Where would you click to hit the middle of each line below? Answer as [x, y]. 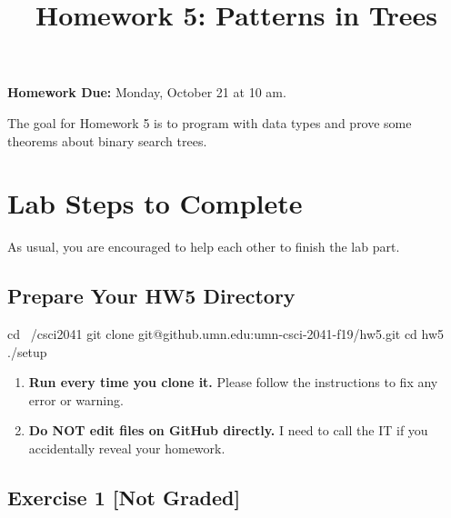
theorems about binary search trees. [107, 140]
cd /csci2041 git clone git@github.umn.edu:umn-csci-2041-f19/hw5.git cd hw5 [226, 334]
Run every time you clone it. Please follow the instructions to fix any [233, 382]
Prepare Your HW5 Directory [151, 296]
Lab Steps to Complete [155, 203]
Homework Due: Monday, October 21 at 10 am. [147, 92]
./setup [27, 351]
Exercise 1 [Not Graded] [124, 498]
